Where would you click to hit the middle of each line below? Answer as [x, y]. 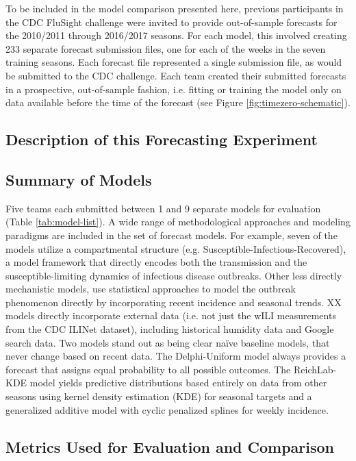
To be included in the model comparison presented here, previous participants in [175, 8]
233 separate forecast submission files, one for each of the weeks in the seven [166, 48]
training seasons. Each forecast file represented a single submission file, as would [174, 62]
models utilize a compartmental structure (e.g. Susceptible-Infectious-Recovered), [176, 248]
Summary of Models [79, 179]
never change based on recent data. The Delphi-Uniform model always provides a [176, 356]
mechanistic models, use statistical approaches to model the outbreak [151, 289]
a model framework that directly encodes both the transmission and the [156, 262]
